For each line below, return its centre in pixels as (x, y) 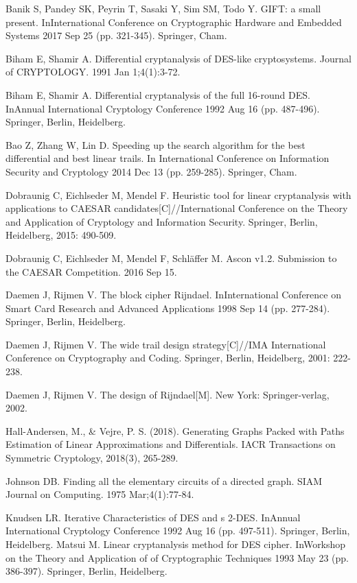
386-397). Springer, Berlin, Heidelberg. (87, 571)
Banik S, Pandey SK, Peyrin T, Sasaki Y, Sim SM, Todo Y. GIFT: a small (163, 8)
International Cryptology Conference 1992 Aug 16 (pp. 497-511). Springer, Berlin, (178, 531)
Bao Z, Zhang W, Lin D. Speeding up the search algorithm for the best (156, 144)
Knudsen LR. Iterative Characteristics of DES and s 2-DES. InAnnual (153, 517)
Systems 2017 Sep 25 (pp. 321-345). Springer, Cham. (116, 35)
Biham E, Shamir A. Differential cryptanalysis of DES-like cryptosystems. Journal (178, 58)
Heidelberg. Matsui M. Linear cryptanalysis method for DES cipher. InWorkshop (176, 544)
